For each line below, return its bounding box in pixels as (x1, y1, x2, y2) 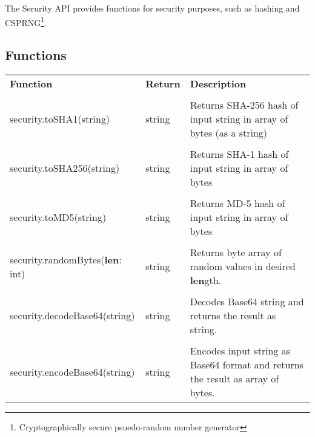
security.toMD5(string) (10, 210, 107, 225)
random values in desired (190, 259, 296, 274)
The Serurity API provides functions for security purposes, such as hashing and (5, 2, 300, 14)
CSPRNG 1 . (5, 14, 47, 29)
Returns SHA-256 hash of (190, 98, 299, 112)
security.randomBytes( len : (10, 252, 122, 266)
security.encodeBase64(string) (10, 364, 135, 379)
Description (190, 76, 247, 91)
